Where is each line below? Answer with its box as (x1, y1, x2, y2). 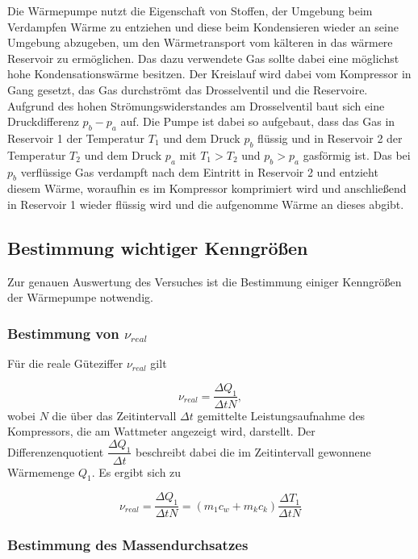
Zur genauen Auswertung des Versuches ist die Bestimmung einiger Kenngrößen (7, 273, 402, 290)
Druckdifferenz (7, 113, 79, 130)
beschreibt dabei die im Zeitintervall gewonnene (136, 443, 371, 460)
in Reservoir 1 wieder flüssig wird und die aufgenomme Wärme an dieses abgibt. (7, 195, 404, 212)
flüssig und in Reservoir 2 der (257, 129, 403, 146)
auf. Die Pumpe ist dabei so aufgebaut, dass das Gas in (120, 113, 395, 130)
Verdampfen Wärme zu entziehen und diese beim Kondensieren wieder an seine (7, 18, 399, 35)
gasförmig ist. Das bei (303, 146, 411, 163)
